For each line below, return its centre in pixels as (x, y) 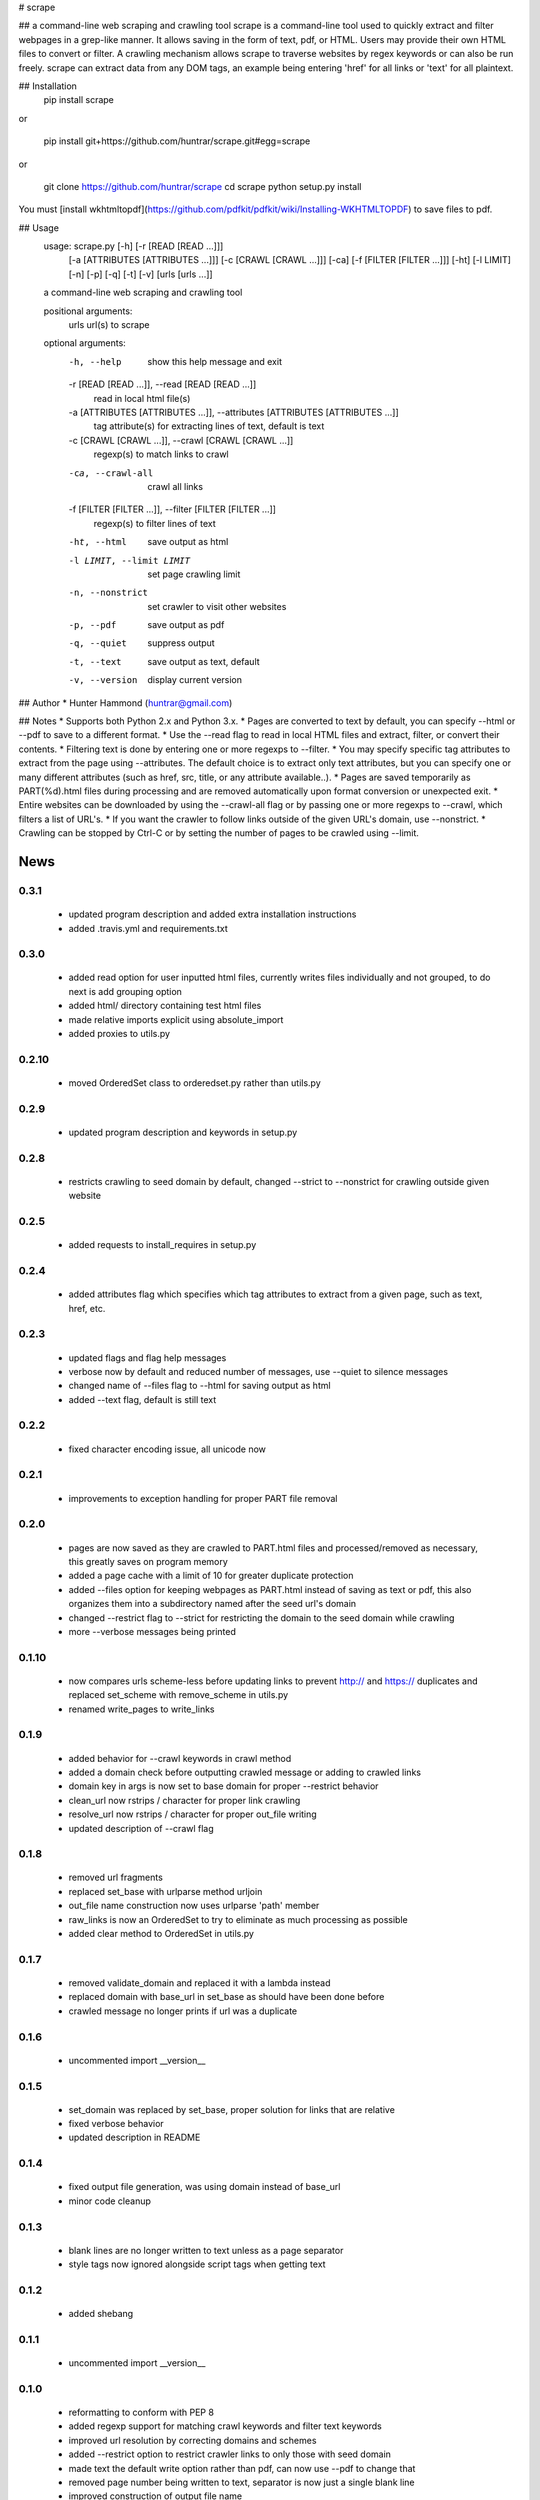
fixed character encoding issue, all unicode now (167, 1449)
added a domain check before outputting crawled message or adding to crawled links (245, 1772)
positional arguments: (88, 311)
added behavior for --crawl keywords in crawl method (180, 1758)
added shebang (101, 2314)
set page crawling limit (194, 574)
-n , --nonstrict (108, 593)
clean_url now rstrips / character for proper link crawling (184, 1800)
